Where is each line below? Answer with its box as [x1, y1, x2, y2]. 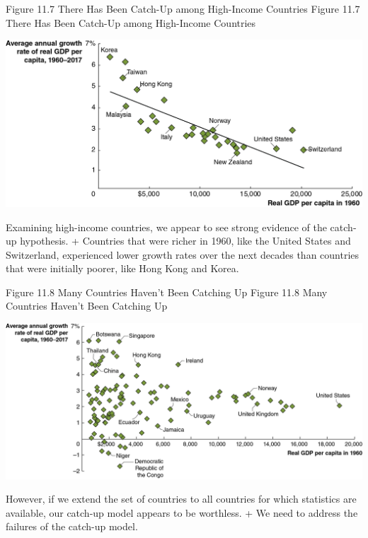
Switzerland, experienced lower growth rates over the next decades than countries [6, 247, 360, 262]
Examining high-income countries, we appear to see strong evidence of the [6, 219, 327, 234]
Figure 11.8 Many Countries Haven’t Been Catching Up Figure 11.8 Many [6, 284, 328, 299]
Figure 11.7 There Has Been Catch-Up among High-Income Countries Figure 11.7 [6, 1, 360, 16]
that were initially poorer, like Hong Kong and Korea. [6, 261, 239, 276]
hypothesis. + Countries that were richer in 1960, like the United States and [20, 233, 351, 248]
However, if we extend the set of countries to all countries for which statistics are [6, 491, 357, 506]
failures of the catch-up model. [6, 519, 138, 534]
